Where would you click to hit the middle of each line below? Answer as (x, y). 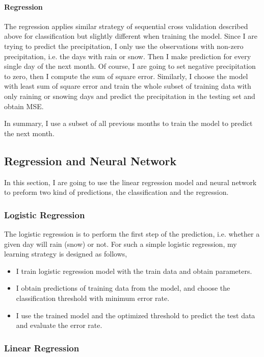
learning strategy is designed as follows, (66, 254)
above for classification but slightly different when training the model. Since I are (131, 36)
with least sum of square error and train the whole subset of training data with (128, 86)
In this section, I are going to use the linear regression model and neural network (130, 182)
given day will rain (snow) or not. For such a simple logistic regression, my (121, 244)
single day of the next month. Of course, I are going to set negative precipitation (130, 66)
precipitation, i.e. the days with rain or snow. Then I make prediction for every (128, 56)
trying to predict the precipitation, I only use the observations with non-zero (124, 46)
